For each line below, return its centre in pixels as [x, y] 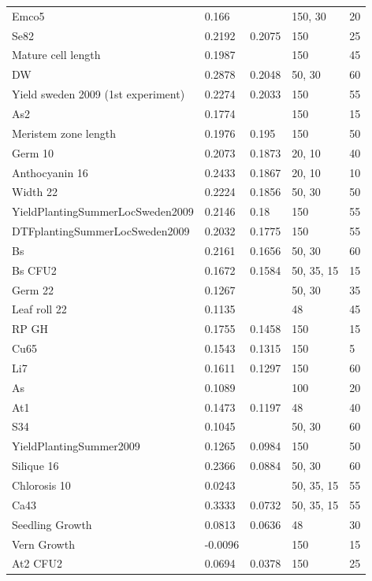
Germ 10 [33, 152]
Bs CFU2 [34, 270]
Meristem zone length [64, 133]
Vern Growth [43, 544]
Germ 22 [33, 289]
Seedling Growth [52, 524]
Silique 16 [35, 466]
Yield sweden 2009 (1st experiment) [99, 94]
